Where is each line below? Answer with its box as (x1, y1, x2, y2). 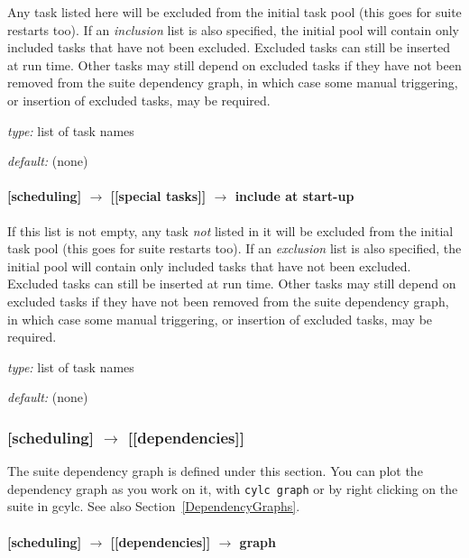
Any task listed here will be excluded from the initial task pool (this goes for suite (7, 3, 462, 21)
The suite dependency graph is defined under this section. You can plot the (7, 462, 423, 480)
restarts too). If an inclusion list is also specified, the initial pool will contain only (7, 20, 459, 39)
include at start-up (234, 187, 354, 206)
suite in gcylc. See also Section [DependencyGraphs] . (7, 497, 300, 516)
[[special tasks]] (110, 187, 207, 206)
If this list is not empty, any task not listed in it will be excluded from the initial (7, 221, 454, 240)
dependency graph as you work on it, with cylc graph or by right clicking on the (7, 479, 458, 498)
